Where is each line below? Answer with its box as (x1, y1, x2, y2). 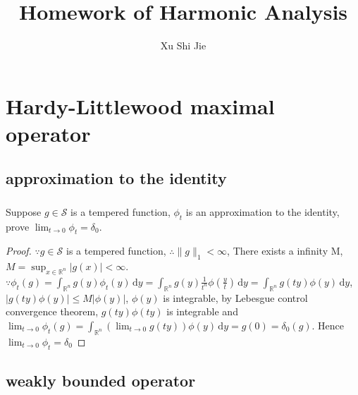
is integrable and (166, 304, 238, 319)
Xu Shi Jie (160, 38, 206, 53)
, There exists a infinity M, (227, 243, 343, 258)
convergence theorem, (6, 304, 99, 319)
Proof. (6, 243, 32, 258)
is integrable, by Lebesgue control (163, 290, 308, 305)
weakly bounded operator (6, 369, 196, 391)
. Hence (311, 317, 345, 332)
